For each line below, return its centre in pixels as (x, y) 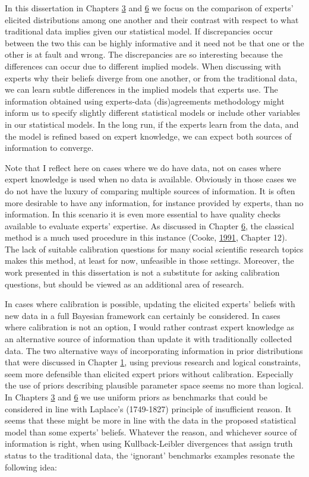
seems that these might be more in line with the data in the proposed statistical (151, 420)
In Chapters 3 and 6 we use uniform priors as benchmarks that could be (136, 397)
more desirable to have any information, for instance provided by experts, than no (154, 202)
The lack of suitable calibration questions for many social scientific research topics (154, 249)
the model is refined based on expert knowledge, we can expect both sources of (148, 136)
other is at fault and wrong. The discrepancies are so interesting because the (144, 54)
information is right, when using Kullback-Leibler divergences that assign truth (149, 443)
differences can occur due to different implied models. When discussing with (143, 66)
